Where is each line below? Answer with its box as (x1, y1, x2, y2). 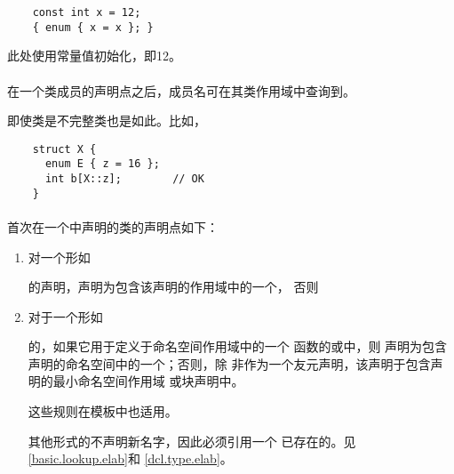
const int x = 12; (32, 6, 141, 19)
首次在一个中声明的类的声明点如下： (7, 217, 219, 236)
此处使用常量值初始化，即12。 (7, 46, 181, 65)
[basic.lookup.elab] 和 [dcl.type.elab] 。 (28, 449, 233, 468)
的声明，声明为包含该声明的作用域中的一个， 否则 (28, 277, 319, 296)
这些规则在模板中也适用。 (28, 402, 178, 421)
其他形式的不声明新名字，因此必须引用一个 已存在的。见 (28, 431, 356, 450)
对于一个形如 (28, 307, 103, 325)
